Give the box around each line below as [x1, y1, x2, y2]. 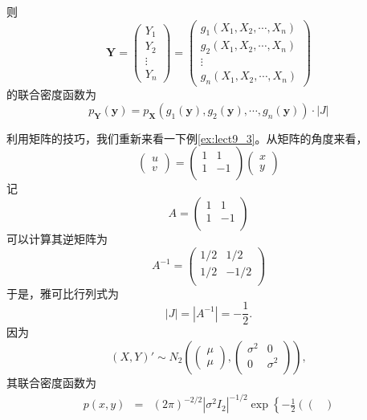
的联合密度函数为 [6, 86, 96, 103]
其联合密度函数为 [6, 373, 96, 390]
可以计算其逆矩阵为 [6, 230, 108, 247]
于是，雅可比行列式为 [6, 284, 119, 301]
